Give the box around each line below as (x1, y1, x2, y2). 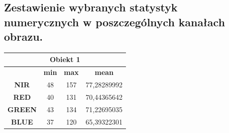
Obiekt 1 (49, 54, 81, 65)
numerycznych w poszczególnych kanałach (4, 14, 225, 29)
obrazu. (4, 29, 43, 44)
